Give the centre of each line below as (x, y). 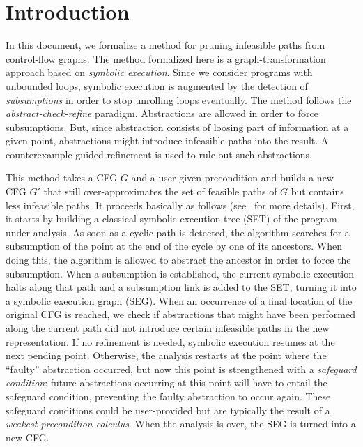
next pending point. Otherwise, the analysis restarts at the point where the (166, 355)
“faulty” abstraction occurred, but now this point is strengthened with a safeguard (181, 369)
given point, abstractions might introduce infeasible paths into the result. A (167, 141)
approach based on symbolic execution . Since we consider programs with (159, 72)
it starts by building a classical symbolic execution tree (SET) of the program (171, 219)
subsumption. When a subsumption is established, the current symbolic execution (180, 273)
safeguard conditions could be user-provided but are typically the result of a (168, 410)
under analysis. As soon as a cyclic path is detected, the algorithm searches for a (178, 232)
